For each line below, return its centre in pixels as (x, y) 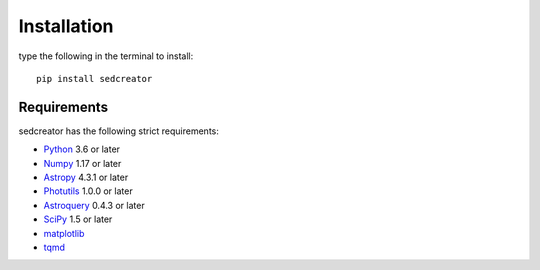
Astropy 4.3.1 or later (86, 177)
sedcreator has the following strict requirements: (119, 131)
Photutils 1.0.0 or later (88, 191)
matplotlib (64, 233)
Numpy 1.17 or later (82, 163)
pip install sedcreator (94, 78)
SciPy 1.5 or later (78, 219)
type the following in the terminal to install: (106, 56)
